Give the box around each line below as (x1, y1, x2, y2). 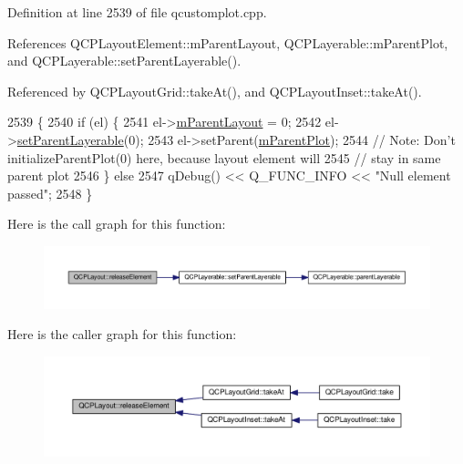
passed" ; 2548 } (7, 183, 93, 202)
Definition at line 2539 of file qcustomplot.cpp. (7, 3, 267, 21)
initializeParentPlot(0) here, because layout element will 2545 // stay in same (7, 148, 441, 167)
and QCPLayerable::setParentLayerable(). (7, 51, 242, 70)
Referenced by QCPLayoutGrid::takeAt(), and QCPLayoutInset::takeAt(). (7, 81, 422, 100)
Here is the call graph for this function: (7, 214, 226, 233)
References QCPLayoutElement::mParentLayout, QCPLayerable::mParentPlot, (7, 33, 448, 52)
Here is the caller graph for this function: (7, 325, 237, 344)
